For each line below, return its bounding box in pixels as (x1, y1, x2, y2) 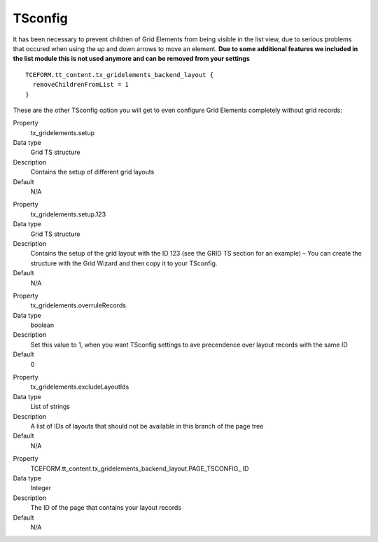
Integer (30, 484, 52, 492)
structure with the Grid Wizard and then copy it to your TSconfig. (30, 259, 218, 267)
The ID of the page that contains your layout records (30, 503, 182, 512)
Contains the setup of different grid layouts (30, 168, 155, 176)
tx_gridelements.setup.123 (30, 210, 106, 218)
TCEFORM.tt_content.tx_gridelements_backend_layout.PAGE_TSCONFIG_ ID (30, 464, 249, 473)
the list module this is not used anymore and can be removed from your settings (13, 55, 250, 63)
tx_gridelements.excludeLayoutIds (30, 382, 129, 391)
